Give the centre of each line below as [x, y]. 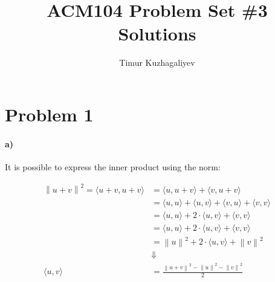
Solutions [157, 34]
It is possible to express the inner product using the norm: [113, 166]
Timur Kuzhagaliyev [157, 62]
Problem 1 [49, 114]
